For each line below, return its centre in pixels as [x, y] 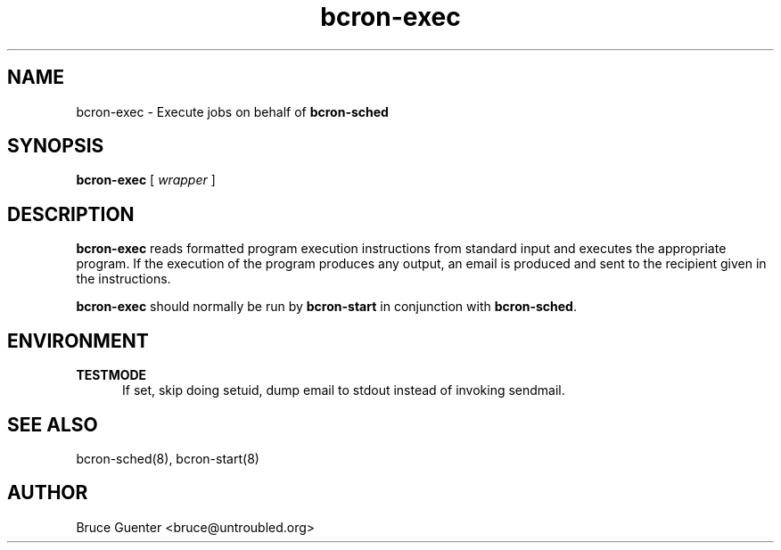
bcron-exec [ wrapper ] [146, 180]
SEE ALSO [53, 424]
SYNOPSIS [56, 146]
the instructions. [123, 279]
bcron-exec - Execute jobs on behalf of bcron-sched [232, 111]
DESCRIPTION [71, 214]
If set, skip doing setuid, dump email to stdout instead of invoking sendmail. [344, 390]
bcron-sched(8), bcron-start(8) [168, 458]
